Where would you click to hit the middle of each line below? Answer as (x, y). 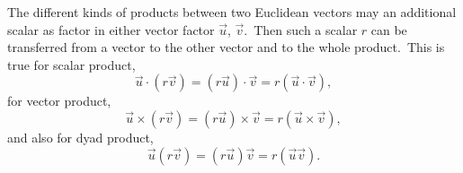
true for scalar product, (71, 64)
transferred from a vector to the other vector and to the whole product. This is (226, 47)
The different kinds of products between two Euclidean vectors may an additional (232, 12)
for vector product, (59, 101)
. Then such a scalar (301, 29)
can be (389, 29)
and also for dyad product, (80, 137)
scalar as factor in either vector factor (111, 29)
